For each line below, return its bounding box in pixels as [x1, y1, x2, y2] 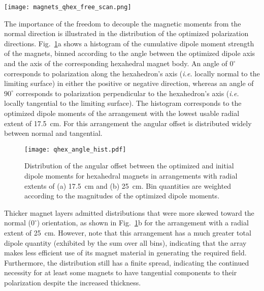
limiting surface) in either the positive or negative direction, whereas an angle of [4, 78, 254, 89]
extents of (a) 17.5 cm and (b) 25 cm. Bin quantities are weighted [24, 180, 232, 191]
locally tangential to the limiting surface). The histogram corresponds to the [4, 98, 242, 108]
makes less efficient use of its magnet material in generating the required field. [4, 247, 247, 258]
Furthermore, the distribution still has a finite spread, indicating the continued [4, 257, 249, 268]
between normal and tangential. [4, 128, 103, 138]
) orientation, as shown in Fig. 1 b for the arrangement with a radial [37, 217, 249, 228]
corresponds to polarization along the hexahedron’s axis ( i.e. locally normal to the [4, 68, 260, 78]
